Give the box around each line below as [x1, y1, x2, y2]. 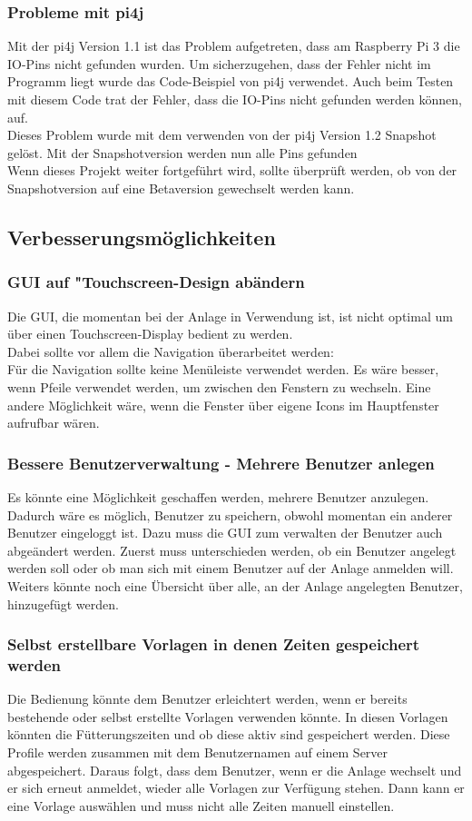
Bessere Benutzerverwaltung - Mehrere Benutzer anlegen [7, 451, 435, 474]
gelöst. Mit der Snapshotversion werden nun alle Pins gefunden [7, 143, 358, 162]
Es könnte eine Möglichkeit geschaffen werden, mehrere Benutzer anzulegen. [7, 487, 429, 506]
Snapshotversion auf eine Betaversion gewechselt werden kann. [7, 178, 355, 197]
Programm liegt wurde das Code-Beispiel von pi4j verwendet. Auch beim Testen [7, 72, 454, 91]
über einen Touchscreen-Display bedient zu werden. [7, 324, 293, 343]
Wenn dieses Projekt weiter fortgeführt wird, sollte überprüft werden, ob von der [7, 161, 457, 180]
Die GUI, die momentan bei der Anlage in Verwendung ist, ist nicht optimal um [7, 306, 453, 325]
